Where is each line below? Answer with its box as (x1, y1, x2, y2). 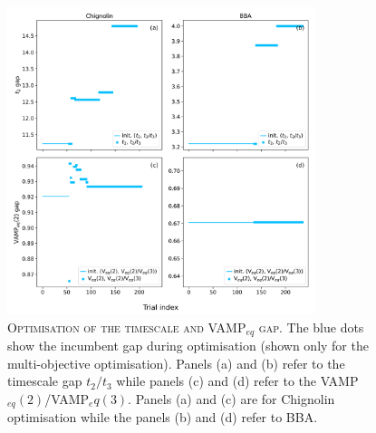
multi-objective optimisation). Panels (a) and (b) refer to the (7, 353, 345, 372)
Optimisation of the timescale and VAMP (7, 317, 246, 336)
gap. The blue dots (258, 317, 364, 336)
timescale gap (7, 371, 82, 390)
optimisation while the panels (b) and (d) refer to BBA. (7, 408, 318, 427)
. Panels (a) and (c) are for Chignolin (128, 390, 335, 409)
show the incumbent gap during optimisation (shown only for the (7, 336, 369, 355)
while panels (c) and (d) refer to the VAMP (116, 371, 359, 390)
